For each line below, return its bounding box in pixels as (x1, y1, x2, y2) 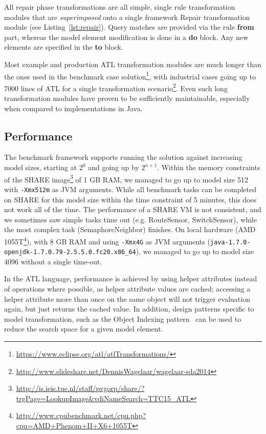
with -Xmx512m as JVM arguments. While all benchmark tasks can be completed (4, 183, 257, 194)
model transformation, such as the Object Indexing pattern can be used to (4, 313, 241, 324)
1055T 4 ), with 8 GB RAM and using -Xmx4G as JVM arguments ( (4, 234, 210, 246)
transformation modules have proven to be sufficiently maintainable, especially (4, 93, 250, 104)
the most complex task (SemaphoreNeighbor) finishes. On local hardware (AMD (4, 224, 256, 235)
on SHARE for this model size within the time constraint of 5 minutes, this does (4, 194, 257, 204)
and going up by (88, 162, 139, 173)
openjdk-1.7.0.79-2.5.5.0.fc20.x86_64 (4, 249, 136, 256)
